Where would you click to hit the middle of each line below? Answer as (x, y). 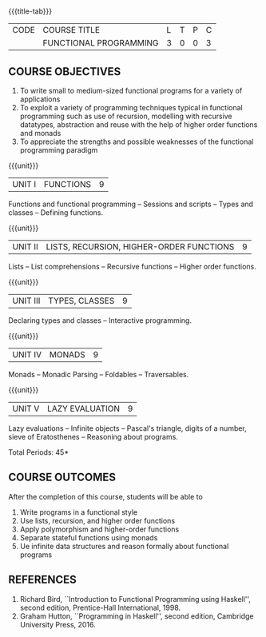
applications (40, 99)
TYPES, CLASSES (81, 301)
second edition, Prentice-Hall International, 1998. (100, 607)
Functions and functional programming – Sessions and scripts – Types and (131, 204)
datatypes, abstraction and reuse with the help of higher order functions (139, 125)
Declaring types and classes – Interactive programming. (100, 320)
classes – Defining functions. (56, 213)
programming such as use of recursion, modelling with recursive (126, 116)
